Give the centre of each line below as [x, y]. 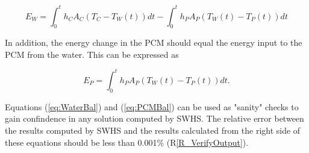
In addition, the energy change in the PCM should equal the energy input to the [154, 42]
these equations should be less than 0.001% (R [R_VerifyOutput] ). [127, 142]
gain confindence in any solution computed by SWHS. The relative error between [154, 118]
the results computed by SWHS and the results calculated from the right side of [153, 130]
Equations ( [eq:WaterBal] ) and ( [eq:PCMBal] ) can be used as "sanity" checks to [152, 106]
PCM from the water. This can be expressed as [92, 54]
